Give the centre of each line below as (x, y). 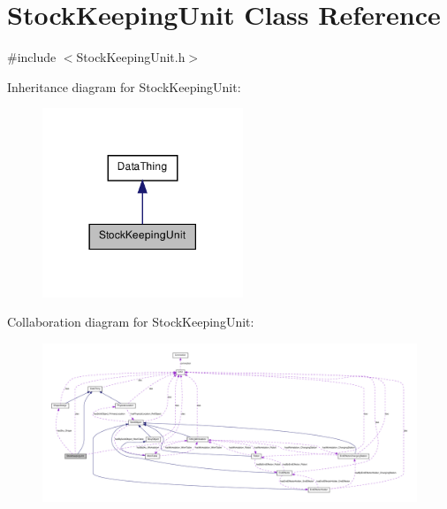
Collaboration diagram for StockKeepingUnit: (131, 322)
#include (32, 57)
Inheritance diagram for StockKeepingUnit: (124, 86)
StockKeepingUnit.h (131, 57)
